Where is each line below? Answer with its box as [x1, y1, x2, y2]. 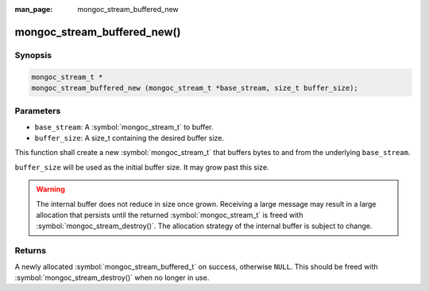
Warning [36, 184, 65, 194]
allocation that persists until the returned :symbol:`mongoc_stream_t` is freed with [36, 211, 303, 220]
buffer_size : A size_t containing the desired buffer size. [34, 134, 224, 143]
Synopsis [14, 49, 52, 60]
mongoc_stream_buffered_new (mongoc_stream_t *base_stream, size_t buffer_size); [31, 83, 359, 92]
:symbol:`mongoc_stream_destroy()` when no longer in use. [14, 273, 210, 282]
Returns [14, 245, 47, 256]
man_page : [14, 5, 53, 14]
